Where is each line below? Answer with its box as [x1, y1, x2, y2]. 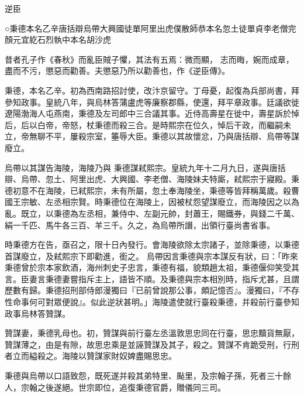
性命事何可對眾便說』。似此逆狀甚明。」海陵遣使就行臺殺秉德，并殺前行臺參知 [5, 296, 299, 308]
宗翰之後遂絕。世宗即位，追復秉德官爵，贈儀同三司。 [20, 381, 226, 393]
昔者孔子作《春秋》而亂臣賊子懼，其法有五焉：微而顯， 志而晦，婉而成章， [5, 53, 294, 65]
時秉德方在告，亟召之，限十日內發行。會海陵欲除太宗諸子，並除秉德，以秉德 [5, 238, 299, 251]
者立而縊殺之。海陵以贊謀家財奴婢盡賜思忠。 [5, 350, 177, 362]
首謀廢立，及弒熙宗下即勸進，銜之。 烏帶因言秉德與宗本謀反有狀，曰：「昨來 [5, 249, 298, 262]
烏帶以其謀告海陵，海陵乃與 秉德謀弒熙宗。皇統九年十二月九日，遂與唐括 [5, 161, 286, 173]
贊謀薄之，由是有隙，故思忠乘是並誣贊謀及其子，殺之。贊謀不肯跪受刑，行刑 [5, 338, 299, 350]
